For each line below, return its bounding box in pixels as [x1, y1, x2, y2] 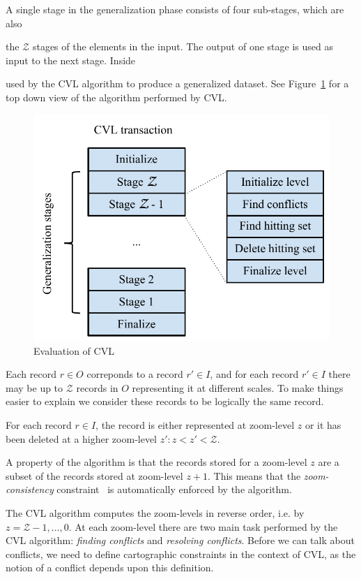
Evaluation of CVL [33, 343, 114, 358]
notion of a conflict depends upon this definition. [6, 560, 214, 575]
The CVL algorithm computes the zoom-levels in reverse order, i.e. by [6, 505, 305, 520]
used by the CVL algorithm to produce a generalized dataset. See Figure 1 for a [6, 76, 349, 91]
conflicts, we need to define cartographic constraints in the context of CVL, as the [6, 546, 356, 561]
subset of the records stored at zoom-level [6, 468, 183, 483]
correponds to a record [86, 367, 183, 381]
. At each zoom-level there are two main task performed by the [68, 519, 338, 534]
